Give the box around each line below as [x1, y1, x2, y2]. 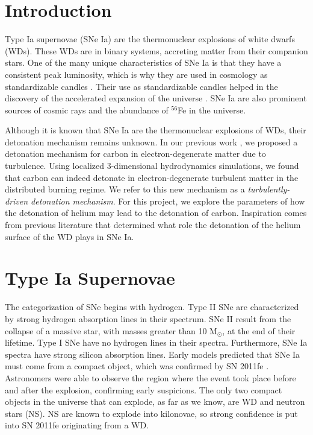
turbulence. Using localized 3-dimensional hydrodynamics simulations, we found [5, 159, 299, 172]
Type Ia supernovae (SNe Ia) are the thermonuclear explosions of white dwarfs [5, 33, 295, 45]
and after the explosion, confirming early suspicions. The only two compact [5, 383, 282, 396]
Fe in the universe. [178, 103, 246, 116]
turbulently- [247, 183, 290, 195]
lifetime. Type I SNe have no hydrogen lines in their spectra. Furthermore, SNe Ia [5, 336, 308, 349]
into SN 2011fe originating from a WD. [5, 419, 149, 431]
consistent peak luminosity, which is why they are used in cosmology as [5, 68, 268, 80]
